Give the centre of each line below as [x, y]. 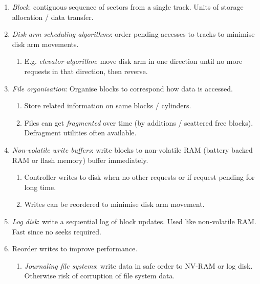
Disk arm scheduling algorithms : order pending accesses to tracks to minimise [133, 34]
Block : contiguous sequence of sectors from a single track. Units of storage [128, 7]
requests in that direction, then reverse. [86, 71]
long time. [40, 187]
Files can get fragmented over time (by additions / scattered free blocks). [139, 122]
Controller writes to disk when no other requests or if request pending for [139, 177]
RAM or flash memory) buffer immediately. [80, 160]
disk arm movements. [45, 44]
